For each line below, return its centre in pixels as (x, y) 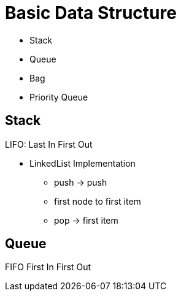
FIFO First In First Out (48, 267)
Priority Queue (59, 97)
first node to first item (98, 201)
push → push (81, 182)
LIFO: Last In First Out (49, 144)
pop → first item (86, 220)
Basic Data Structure (91, 13)
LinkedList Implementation (83, 163)
